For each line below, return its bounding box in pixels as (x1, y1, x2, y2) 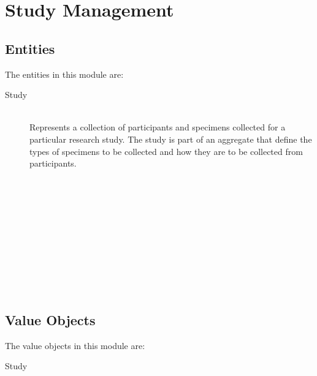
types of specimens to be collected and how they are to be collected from (29, 145, 303, 157)
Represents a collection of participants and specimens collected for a (29, 121, 286, 133)
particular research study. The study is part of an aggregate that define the (29, 132, 312, 145)
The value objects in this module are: (5, 339, 145, 352)
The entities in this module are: (5, 67, 124, 80)
